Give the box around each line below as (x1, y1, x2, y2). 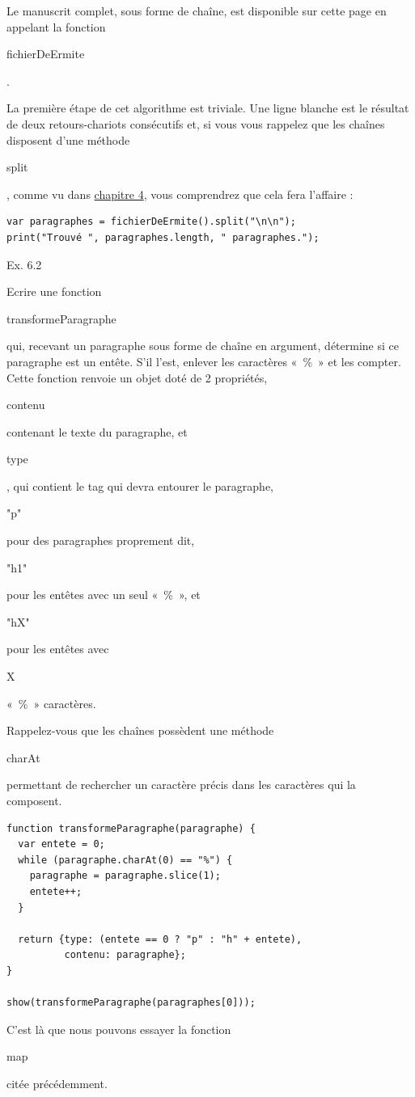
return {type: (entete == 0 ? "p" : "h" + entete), (18, 933, 303, 945)
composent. (6, 792, 62, 808)
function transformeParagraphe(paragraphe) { (6, 822, 256, 834)
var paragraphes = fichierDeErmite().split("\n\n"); (6, 216, 296, 228)
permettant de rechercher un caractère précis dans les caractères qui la (6, 776, 356, 793)
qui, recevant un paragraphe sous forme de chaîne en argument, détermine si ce (6, 337, 399, 354)
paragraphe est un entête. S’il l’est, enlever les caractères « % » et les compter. (6, 352, 401, 369)
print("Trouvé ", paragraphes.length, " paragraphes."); (6, 231, 320, 243)
